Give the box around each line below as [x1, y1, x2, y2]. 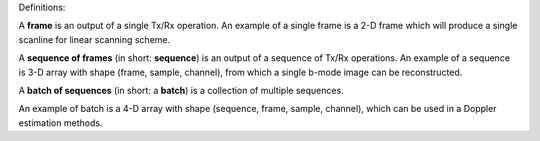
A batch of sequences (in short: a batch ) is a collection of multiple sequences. [18, 84, 344, 96]
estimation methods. [18, 116, 103, 129]
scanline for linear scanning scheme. [18, 33, 171, 45]
